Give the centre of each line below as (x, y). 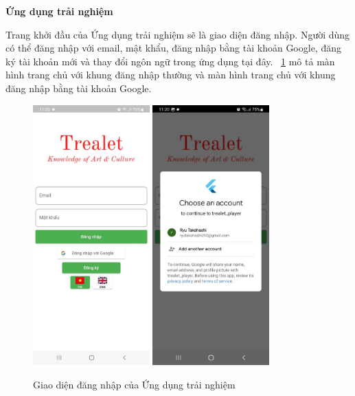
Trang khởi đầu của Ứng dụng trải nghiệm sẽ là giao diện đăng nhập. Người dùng (178, 34)
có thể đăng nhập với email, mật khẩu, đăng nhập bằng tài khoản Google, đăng (173, 48)
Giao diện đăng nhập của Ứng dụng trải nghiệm (134, 384)
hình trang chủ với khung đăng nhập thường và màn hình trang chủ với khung (171, 75)
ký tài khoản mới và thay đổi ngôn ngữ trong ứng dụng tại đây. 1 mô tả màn (170, 61)
